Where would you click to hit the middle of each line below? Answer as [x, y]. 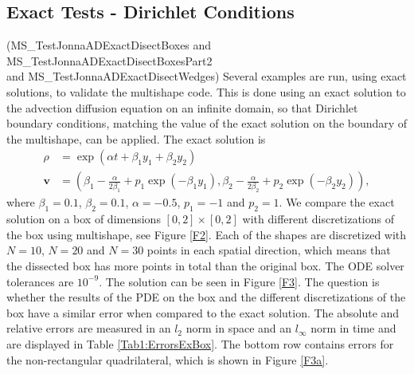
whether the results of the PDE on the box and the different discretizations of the [206, 297]
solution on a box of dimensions [84, 219]
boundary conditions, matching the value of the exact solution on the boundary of [207, 123]
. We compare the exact [337, 202]
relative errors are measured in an [89, 328]
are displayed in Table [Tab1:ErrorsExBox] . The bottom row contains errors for [200, 343]
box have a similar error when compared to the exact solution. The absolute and [203, 312]
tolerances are [40, 281]
